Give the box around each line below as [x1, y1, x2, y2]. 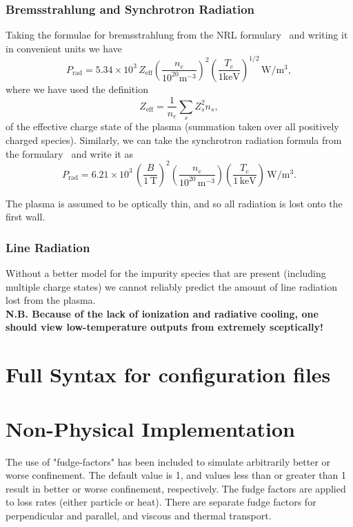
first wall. [6, 209, 46, 224]
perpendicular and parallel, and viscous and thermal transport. [6, 508, 272, 522]
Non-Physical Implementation [6, 414, 295, 442]
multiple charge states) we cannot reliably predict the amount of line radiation [6, 279, 337, 293]
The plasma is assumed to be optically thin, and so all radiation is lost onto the [6, 196, 343, 210]
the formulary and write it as [6, 146, 133, 161]
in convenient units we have [6, 41, 122, 55]
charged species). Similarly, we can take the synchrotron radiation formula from [6, 132, 342, 147]
